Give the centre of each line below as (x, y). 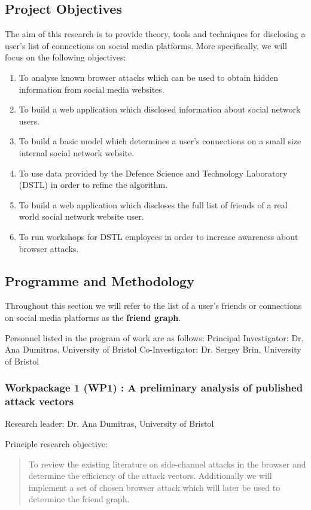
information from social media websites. (92, 89)
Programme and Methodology (100, 280)
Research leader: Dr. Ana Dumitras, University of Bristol (109, 424)
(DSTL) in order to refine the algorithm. (93, 185)
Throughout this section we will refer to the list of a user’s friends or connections (153, 306)
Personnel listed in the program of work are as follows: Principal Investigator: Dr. (154, 337)
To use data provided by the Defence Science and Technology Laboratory (153, 173)
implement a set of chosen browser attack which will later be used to (154, 487)
